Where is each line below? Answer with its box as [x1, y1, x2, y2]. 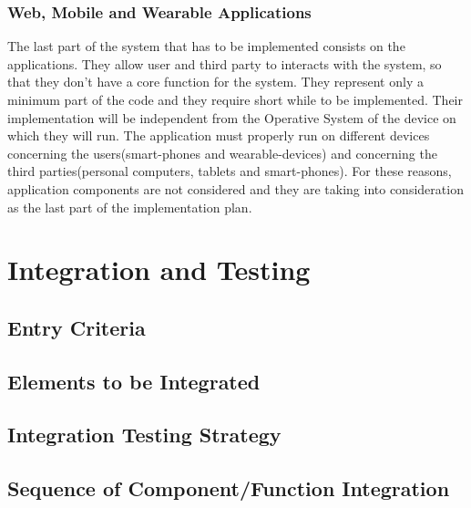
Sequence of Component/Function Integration [7, 474, 450, 503]
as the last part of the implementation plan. [7, 197, 252, 216]
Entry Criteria [7, 313, 146, 341]
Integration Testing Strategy [7, 420, 282, 449]
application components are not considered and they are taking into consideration [7, 179, 464, 198]
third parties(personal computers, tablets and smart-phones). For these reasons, [7, 161, 452, 181]
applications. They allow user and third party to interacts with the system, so [7, 54, 442, 73]
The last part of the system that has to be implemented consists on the [7, 36, 405, 56]
